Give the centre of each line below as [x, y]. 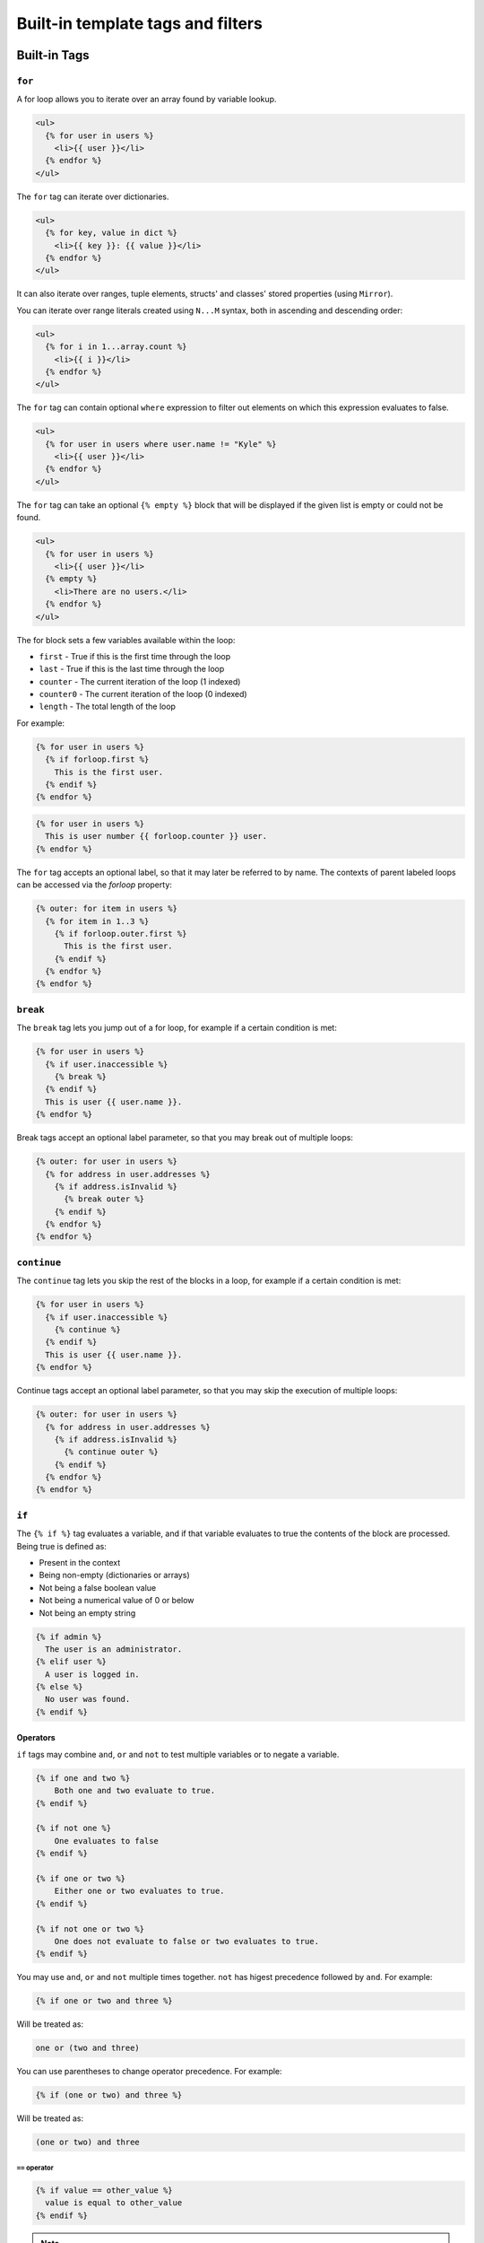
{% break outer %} [104, 1199]
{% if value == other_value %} [104, 2190]
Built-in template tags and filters [140, 23]
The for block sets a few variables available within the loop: [126, 640]
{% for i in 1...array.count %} [116, 347]
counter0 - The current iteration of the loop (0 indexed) [143, 694]
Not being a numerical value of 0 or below [117, 1601]
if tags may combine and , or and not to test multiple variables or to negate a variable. [178, 1754]
